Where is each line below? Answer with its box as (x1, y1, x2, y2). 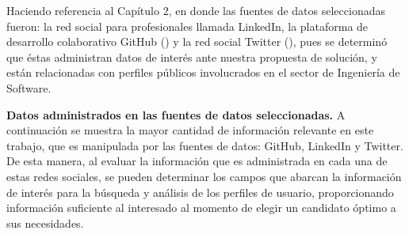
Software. (6, 79, 52, 96)
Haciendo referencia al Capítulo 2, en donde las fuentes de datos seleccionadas (6, 2, 385, 18)
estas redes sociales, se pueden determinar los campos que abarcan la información (6, 168, 402, 184)
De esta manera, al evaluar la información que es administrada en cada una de (6, 153, 388, 169)
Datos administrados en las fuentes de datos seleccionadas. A (6, 106, 346, 123)
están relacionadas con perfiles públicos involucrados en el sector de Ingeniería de (6, 64, 400, 81)
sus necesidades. (6, 214, 84, 231)
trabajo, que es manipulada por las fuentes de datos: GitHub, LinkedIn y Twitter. (6, 137, 403, 153)
